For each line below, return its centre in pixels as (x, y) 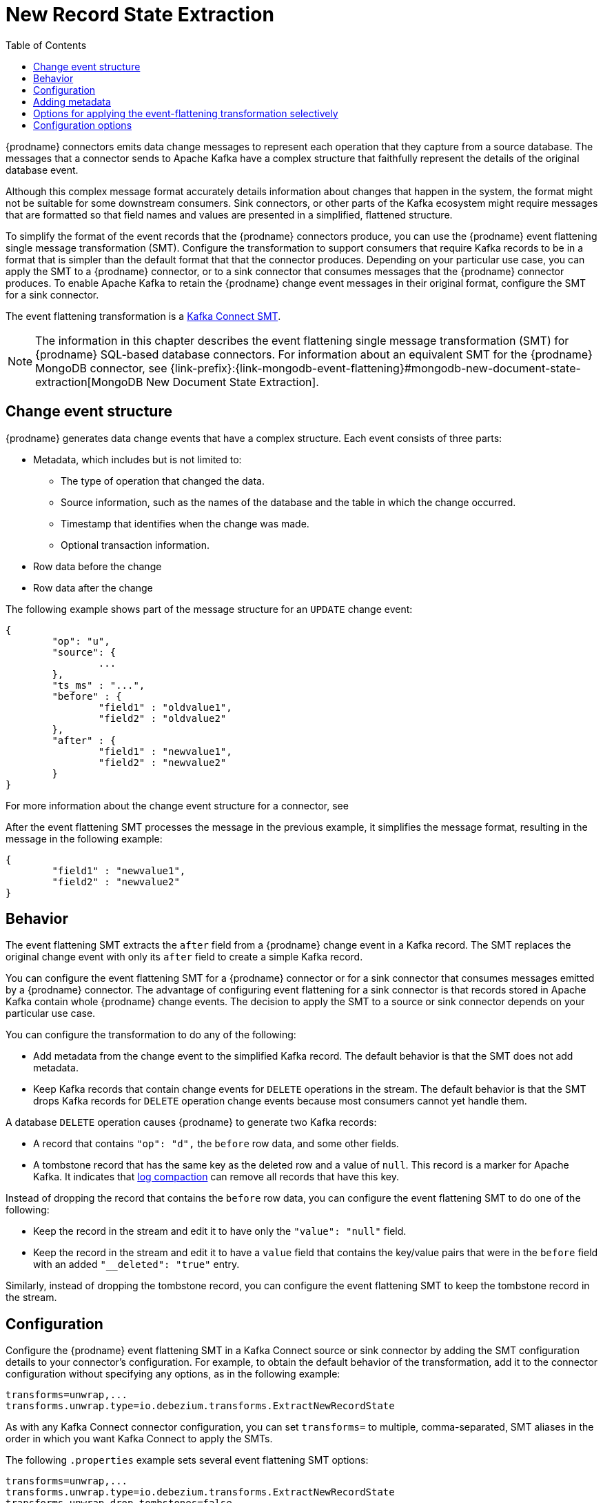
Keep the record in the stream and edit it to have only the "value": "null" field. (220, 1231)
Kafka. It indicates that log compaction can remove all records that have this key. (216, 1177)
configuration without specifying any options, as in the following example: (173, 1374)
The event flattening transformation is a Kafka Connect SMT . (143, 316)
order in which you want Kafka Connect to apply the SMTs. (139, 1439)
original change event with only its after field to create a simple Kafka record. (184, 957)
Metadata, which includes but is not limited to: (137, 459)
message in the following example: (84, 838)
